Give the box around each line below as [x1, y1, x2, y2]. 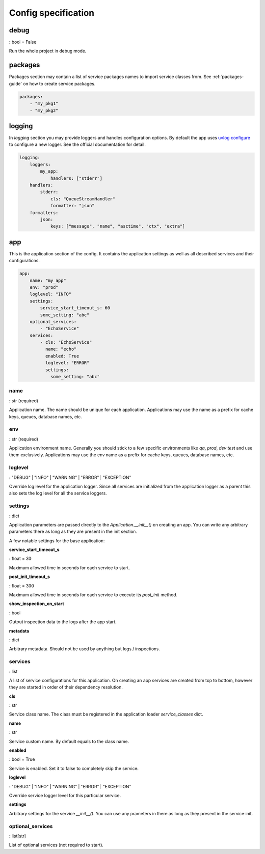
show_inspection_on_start [9, 601, 64, 606]
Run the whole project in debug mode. [9, 48, 87, 54]
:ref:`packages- [212, 74, 244, 80]
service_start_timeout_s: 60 [40, 305, 110, 311]
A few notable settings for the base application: [9, 538, 105, 544]
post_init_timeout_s [9, 574, 50, 579]
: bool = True [9, 756, 35, 762]
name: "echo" [45, 346, 77, 352]
